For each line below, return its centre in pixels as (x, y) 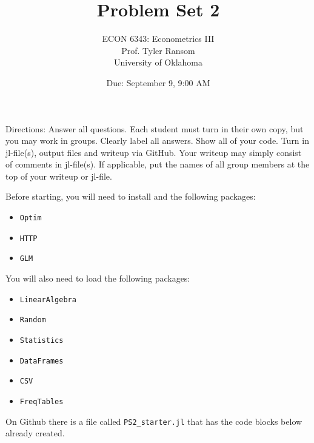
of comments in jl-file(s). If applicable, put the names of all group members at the (158, 164)
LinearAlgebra (48, 299)
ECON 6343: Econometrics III (158, 39)
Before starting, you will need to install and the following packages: (131, 196)
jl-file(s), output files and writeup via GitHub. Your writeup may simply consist (154, 152)
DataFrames (42, 361)
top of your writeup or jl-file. (59, 176)
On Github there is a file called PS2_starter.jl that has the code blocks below (154, 421)
